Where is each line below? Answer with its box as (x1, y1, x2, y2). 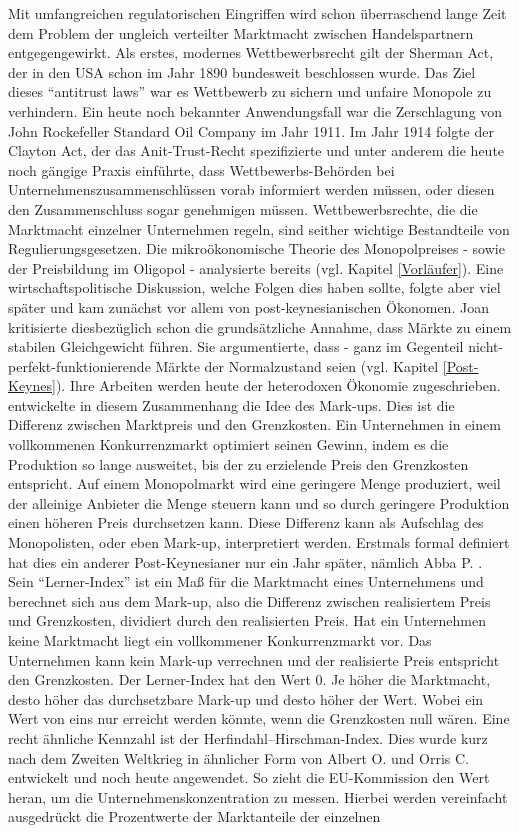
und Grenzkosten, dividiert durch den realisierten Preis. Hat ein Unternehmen (8, 610, 487, 631)
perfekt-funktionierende (8, 355, 151, 376)
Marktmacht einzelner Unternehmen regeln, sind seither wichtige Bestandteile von (8, 218, 510, 239)
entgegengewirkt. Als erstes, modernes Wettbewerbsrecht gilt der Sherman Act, (8, 42, 494, 63)
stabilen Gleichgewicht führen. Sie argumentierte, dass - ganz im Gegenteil (8, 336, 464, 357)
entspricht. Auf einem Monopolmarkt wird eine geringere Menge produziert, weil (8, 473, 501, 494)
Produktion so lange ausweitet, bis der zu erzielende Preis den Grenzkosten (8, 453, 469, 474)
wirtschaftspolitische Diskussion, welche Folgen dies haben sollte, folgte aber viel (8, 277, 501, 298)
